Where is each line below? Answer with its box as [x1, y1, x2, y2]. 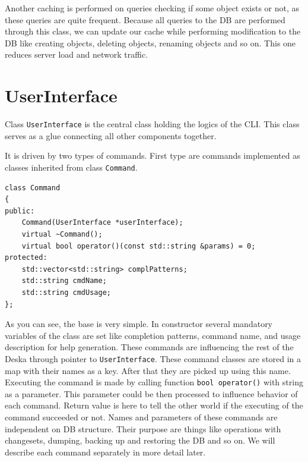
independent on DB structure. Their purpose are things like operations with [5, 422, 281, 435]
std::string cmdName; [21, 276, 107, 285]
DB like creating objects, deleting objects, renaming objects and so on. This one [5, 36, 296, 49]
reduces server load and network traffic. [5, 48, 148, 61]
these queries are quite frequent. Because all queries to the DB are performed [5, 13, 285, 26]
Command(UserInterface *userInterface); [21, 218, 183, 227]
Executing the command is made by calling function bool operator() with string [5, 376, 303, 388]
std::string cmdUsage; [21, 288, 111, 297]
